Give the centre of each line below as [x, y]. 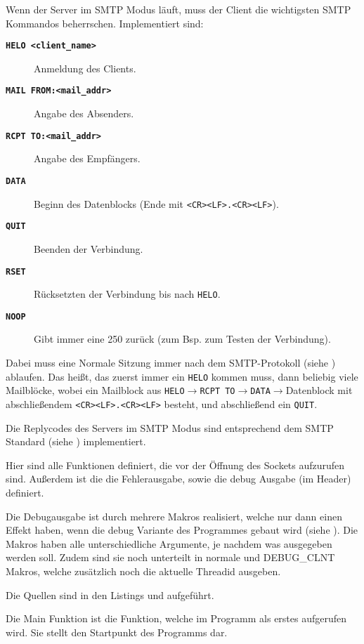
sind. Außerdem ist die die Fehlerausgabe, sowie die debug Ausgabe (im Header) [178, 479]
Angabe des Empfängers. [87, 158]
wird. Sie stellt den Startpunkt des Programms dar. [117, 632]
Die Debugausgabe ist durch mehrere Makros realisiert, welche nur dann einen [174, 516]
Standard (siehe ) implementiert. [76, 441]
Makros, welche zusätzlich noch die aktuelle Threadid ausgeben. [143, 571]
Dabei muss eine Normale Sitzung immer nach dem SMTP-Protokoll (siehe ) [171, 363]
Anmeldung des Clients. [85, 68]
